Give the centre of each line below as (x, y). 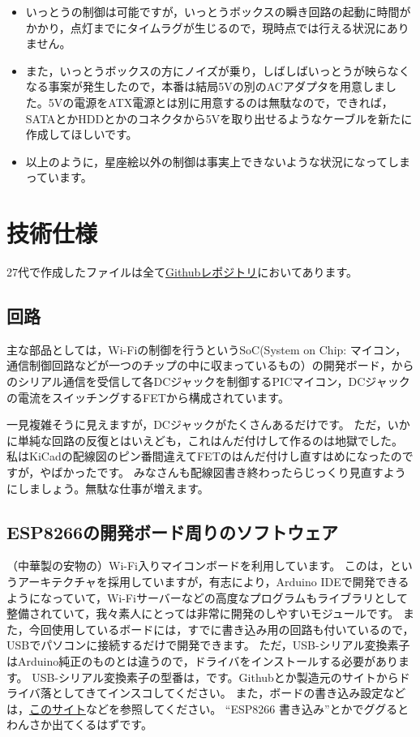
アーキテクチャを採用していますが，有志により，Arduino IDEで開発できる (213, 581)
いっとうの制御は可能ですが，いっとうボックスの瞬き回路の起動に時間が (218, 11)
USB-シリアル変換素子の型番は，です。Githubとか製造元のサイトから (215, 677)
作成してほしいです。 (81, 134)
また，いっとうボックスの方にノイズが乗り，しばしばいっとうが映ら (206, 70)
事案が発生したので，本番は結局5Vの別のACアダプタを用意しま (216, 86)
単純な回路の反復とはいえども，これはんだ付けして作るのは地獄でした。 (210, 440)
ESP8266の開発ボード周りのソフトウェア (173, 531)
